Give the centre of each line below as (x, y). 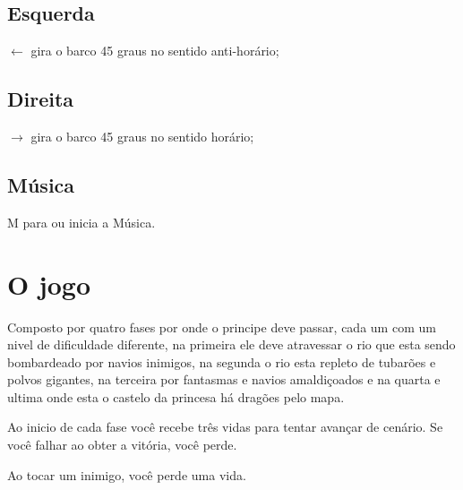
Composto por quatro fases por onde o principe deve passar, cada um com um (222, 327)
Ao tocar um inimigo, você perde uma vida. (127, 474)
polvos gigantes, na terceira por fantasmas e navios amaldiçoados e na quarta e (224, 379)
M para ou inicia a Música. (81, 222)
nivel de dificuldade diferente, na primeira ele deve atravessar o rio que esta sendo (231, 344)
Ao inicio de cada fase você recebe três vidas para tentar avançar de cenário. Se (225, 427)
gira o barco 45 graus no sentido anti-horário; (155, 51)
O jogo (49, 284)
